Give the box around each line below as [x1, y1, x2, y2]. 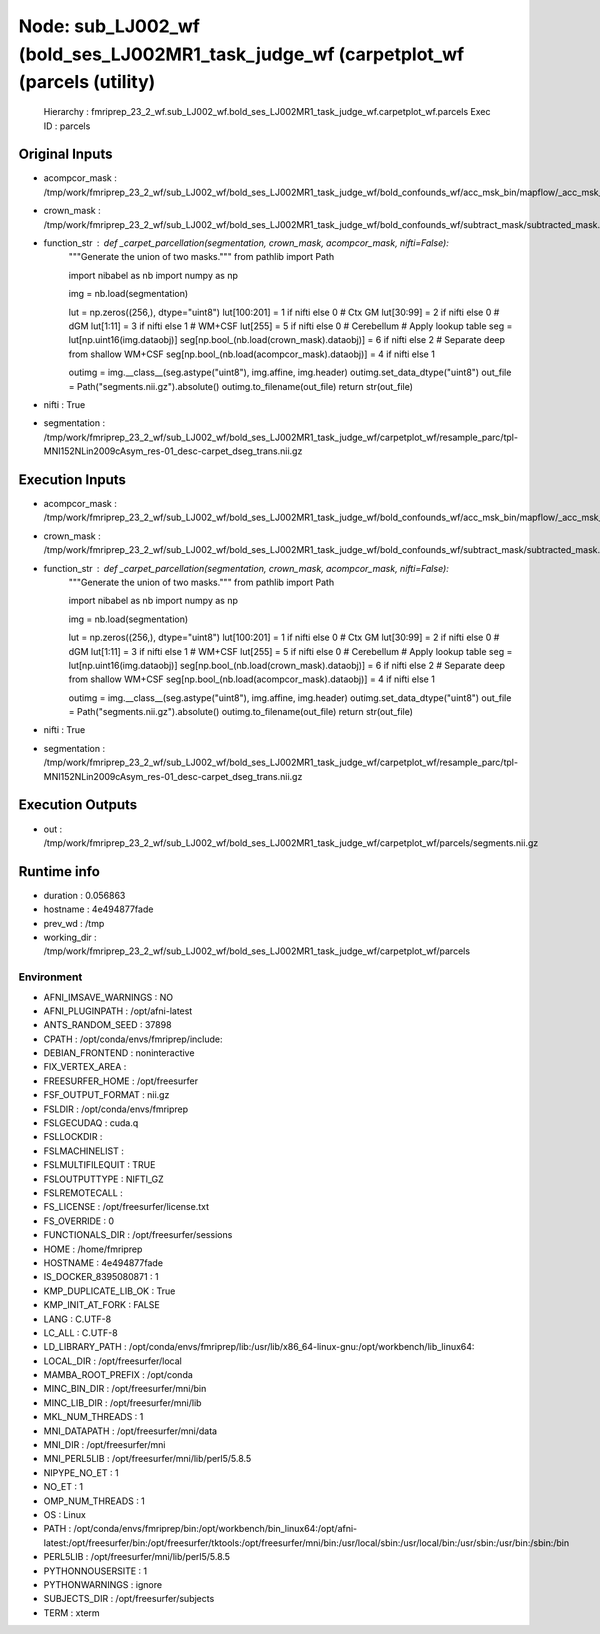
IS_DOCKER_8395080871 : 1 [43, 1271, 159, 1283]
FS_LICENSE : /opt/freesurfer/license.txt [43, 1201, 210, 1213]
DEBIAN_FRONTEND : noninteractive [43, 1047, 195, 1059]
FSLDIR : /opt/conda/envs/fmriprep [43, 1103, 189, 1115]
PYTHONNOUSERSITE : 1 [43, 1565, 148, 1577]
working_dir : [43, 931, 97, 943]
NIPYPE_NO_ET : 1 [43, 1466, 119, 1479]
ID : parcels [43, 120, 91, 132]
